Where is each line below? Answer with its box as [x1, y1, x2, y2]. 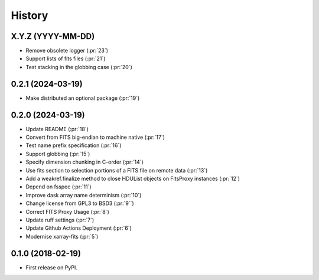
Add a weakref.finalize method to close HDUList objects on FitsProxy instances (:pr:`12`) [25, 175, 240, 182]
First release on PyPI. [25, 263, 78, 271]
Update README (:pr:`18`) [25, 125, 89, 132]
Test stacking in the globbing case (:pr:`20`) [25, 63, 133, 70]
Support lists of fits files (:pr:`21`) [25, 55, 106, 62]
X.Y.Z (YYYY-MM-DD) [11, 31, 95, 41]
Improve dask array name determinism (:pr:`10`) [25, 191, 142, 198]
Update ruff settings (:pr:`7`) [25, 216, 95, 223]
